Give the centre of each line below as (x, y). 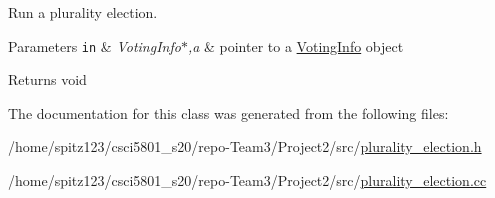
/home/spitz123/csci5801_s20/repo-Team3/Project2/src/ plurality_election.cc (247, 180)
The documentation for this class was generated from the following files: (228, 112)
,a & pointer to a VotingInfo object (295, 45)
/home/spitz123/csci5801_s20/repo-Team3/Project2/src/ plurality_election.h (245, 146)
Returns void (47, 79)
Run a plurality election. (83, 12)
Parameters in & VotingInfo (94, 45)
